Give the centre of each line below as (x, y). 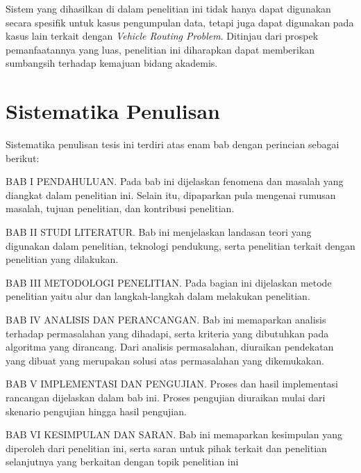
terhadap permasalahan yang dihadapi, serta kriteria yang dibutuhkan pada (167, 333)
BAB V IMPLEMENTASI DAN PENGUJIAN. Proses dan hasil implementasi (172, 384)
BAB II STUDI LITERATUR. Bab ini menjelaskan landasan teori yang (159, 232)
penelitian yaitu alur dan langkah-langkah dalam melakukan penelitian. (158, 296)
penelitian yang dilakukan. (62, 259)
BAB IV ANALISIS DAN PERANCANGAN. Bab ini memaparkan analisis (166, 320)
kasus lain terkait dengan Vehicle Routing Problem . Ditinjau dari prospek (162, 36)
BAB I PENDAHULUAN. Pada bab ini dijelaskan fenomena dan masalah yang (175, 181)
